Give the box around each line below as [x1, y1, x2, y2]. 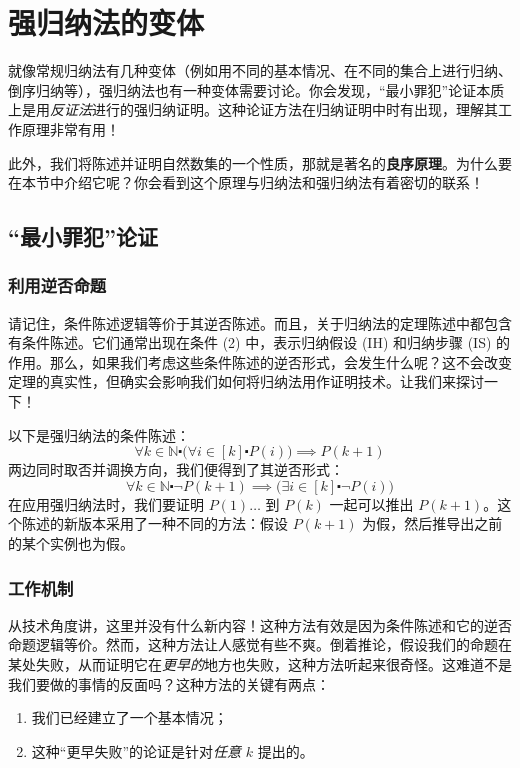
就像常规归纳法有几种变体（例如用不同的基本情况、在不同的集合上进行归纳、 [8, 60, 512, 81]
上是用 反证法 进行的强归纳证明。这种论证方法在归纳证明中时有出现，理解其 [8, 99, 498, 120]
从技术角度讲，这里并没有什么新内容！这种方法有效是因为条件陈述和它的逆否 [8, 614, 512, 635]
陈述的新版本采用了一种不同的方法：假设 [21, 513, 288, 534]
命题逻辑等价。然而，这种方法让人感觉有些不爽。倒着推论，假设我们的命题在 [8, 634, 512, 655]
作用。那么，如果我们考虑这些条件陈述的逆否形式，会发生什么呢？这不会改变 [8, 351, 512, 372]
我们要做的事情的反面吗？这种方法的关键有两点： [8, 673, 330, 694]
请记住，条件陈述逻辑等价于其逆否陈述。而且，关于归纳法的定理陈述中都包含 [8, 312, 512, 333]
